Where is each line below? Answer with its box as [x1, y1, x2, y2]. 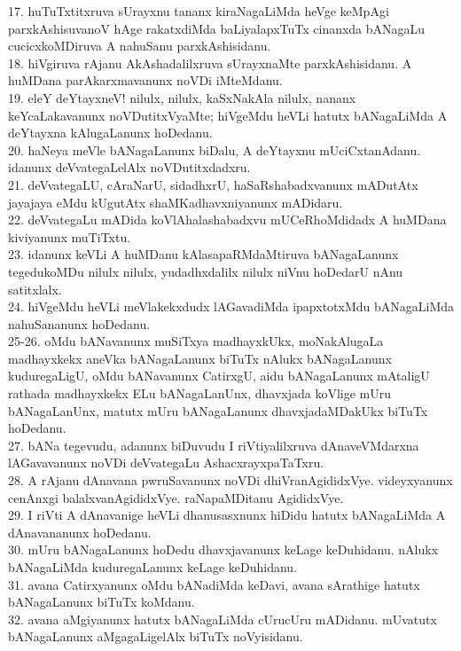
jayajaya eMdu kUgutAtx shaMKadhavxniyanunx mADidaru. [8, 192, 343, 211]
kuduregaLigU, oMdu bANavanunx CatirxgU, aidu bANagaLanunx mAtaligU [8, 366, 430, 385]
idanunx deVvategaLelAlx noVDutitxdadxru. [8, 158, 251, 176]
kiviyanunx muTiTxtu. [8, 227, 131, 246]
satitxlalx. [8, 279, 62, 298]
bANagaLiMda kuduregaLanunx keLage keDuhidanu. [8, 558, 297, 576]
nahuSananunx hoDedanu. [8, 314, 151, 333]
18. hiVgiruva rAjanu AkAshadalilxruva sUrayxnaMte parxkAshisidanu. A [8, 53, 412, 72]
